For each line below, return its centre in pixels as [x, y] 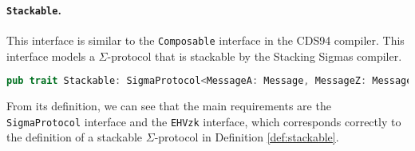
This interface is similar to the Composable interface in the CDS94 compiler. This [206, 40]
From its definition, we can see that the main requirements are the [169, 105]
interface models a [51, 56]
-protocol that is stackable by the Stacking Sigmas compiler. [255, 56]
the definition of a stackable [75, 137]
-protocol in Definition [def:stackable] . [247, 137]
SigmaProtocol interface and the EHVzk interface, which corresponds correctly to [204, 121]
